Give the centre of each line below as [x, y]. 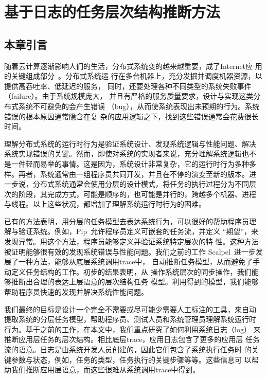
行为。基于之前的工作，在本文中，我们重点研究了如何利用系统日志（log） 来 [132, 329]
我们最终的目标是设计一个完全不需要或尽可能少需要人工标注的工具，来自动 [130, 309]
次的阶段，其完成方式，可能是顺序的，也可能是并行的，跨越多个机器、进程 [130, 194]
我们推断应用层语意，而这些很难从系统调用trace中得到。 [105, 370]
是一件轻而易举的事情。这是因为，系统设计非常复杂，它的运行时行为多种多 [130, 163]
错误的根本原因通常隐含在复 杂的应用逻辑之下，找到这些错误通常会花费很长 [131, 116]
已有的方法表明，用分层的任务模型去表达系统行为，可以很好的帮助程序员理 [130, 221]
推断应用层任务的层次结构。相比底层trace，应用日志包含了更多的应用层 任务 [132, 339]
